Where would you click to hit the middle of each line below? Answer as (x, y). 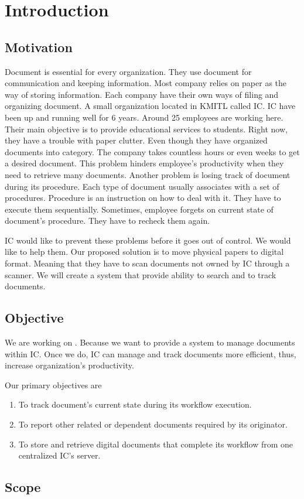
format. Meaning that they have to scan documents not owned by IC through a (147, 263)
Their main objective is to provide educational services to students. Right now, (146, 129)
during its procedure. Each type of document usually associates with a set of (142, 186)
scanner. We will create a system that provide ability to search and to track (141, 274)
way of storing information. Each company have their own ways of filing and (142, 94)
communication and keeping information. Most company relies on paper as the (146, 83)
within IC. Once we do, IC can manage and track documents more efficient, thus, (151, 353)
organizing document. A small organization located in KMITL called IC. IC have (150, 106)
